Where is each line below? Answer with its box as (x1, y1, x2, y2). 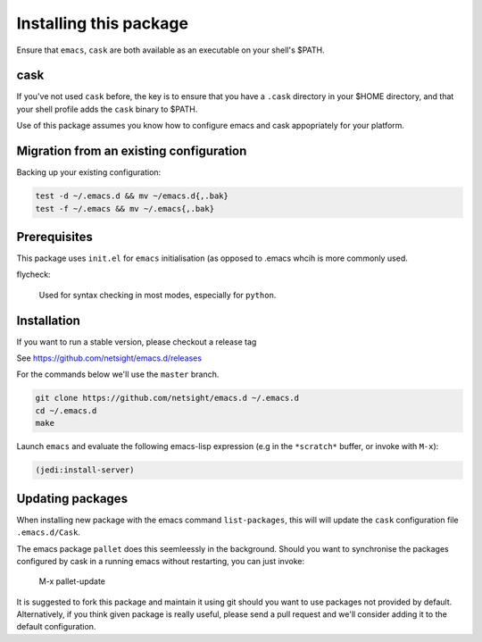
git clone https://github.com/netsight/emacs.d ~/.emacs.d (35, 393, 299, 404)
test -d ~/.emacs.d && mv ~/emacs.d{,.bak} (35, 191, 229, 201)
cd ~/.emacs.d (35, 405, 97, 415)
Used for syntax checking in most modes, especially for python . (38, 289, 277, 300)
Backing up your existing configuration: (16, 167, 162, 178)
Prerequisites (16, 229, 93, 245)
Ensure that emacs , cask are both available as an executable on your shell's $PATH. (16, 45, 325, 55)
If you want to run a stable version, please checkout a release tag (16, 336, 257, 347)
